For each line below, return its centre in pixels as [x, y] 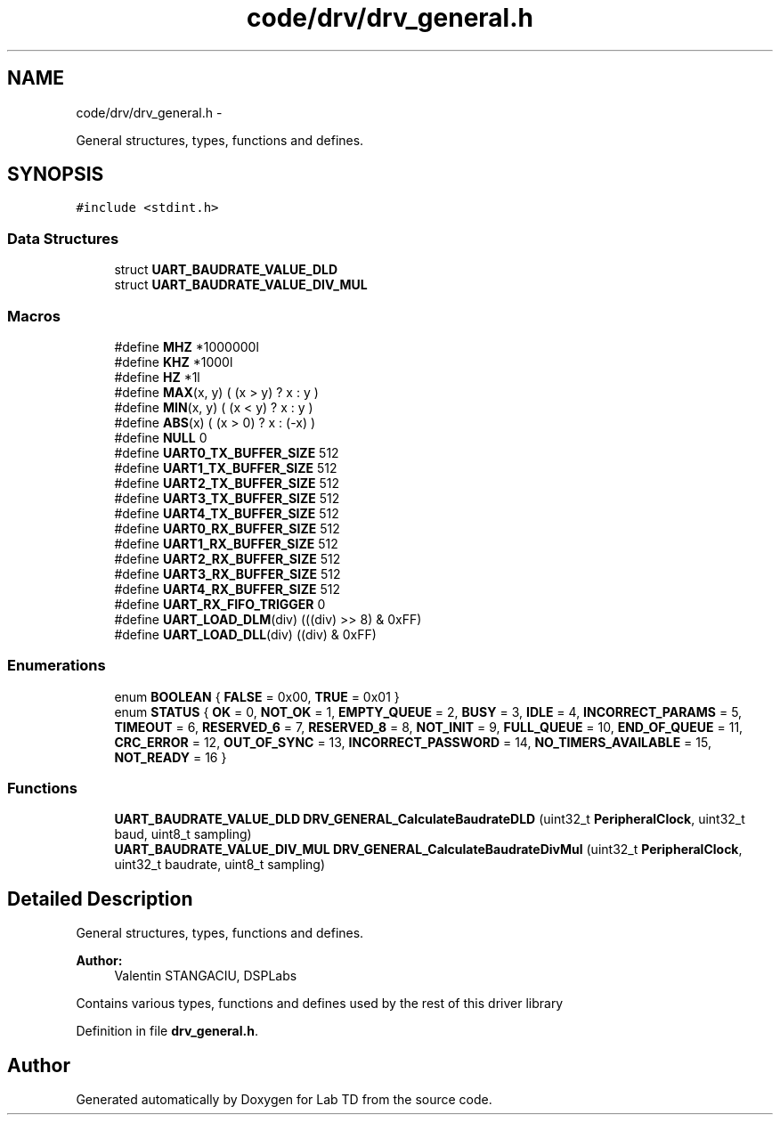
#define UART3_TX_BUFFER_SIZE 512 [227, 498]
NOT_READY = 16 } [171, 757]
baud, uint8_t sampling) [183, 834]
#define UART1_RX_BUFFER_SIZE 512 [226, 543]
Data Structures [63, 238]
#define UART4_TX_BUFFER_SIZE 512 [227, 513]
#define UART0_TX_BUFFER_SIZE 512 [227, 452]
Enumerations [57, 666]
